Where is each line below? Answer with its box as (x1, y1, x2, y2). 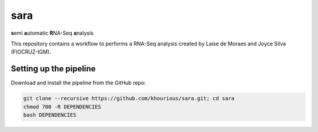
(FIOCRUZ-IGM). (11, 48, 51, 55)
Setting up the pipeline (11, 64, 96, 74)
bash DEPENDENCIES (23, 112, 77, 118)
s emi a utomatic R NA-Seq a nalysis (11, 29, 94, 37)
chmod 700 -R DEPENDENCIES (23, 103, 101, 110)
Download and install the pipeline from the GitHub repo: (11, 80, 146, 87)
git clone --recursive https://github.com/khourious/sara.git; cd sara (23, 95, 235, 102)
